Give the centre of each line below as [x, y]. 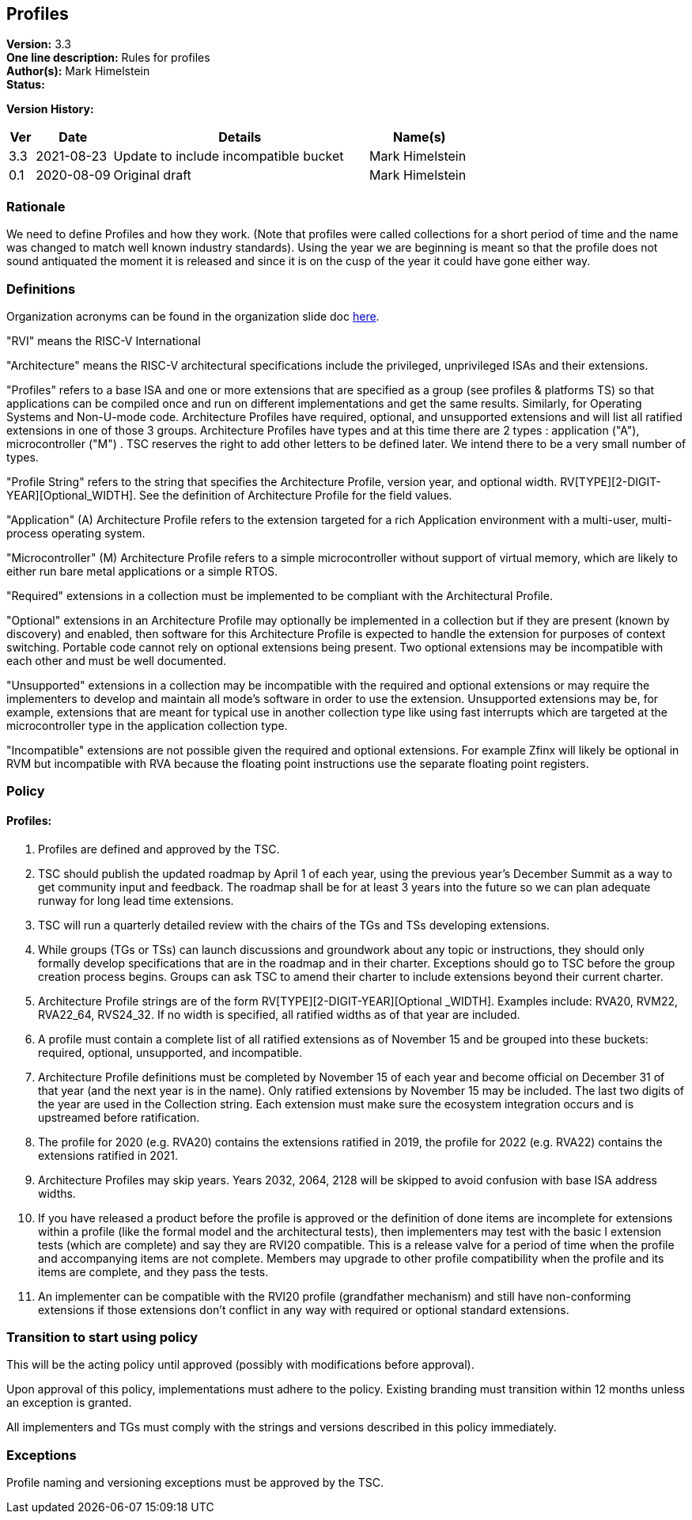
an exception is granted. [69, 1403]
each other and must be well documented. [116, 660]
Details [240, 137]
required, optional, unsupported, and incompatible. [170, 1052]
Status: [26, 85]
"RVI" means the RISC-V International [104, 340]
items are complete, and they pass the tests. [153, 1271]
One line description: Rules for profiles [108, 58]
